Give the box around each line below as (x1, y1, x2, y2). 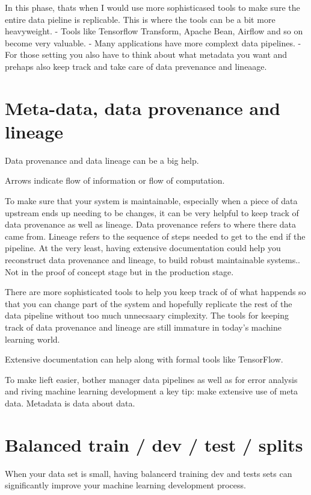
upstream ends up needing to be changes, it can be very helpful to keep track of (5, 206, 299, 219)
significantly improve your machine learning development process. (5, 479, 246, 491)
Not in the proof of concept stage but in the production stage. (5, 265, 234, 278)
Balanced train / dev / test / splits (5, 432, 303, 456)
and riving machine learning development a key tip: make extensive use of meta (5, 385, 298, 397)
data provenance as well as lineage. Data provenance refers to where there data (5, 218, 296, 231)
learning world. (5, 332, 60, 345)
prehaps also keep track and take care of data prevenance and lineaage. (5, 60, 267, 72)
